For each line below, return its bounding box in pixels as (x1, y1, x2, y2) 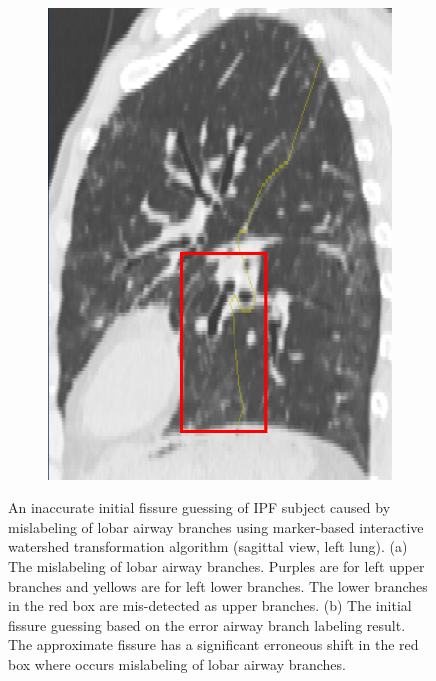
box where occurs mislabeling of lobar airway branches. (8, 654, 346, 675)
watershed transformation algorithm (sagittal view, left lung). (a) (8, 536, 408, 557)
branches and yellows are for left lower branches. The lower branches (8, 575, 428, 596)
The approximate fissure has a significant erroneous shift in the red (8, 634, 419, 655)
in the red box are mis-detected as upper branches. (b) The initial (8, 595, 412, 616)
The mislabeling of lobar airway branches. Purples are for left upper (8, 556, 425, 577)
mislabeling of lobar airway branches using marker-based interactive (8, 516, 424, 537)
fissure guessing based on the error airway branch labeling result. (8, 614, 406, 635)
